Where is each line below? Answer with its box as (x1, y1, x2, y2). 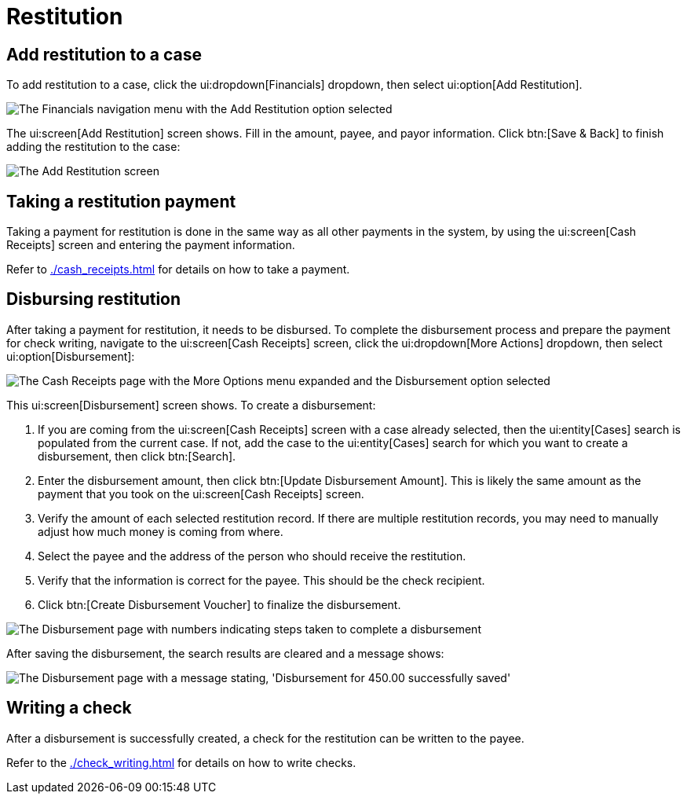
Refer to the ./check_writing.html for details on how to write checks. (6, 755, 356, 769)
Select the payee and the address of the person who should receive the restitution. (38, 549, 466, 563)
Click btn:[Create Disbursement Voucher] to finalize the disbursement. (38, 597, 401, 611)
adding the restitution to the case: (6, 140, 181, 154)
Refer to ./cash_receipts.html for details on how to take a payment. (6, 262, 350, 277)
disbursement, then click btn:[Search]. (38, 449, 236, 463)
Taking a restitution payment (6, 191, 236, 211)
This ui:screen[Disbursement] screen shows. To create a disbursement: (6, 398, 376, 412)
